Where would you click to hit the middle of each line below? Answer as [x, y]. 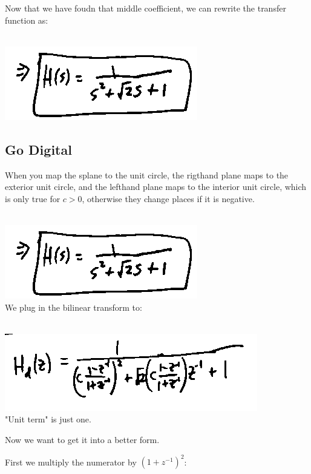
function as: [27, 20]
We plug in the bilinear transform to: [74, 307]
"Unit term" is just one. [48, 419]
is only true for [33, 198]
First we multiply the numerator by [71, 462]
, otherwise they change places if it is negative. [168, 198]
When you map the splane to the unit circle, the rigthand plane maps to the [147, 174]
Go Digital [38, 149]
